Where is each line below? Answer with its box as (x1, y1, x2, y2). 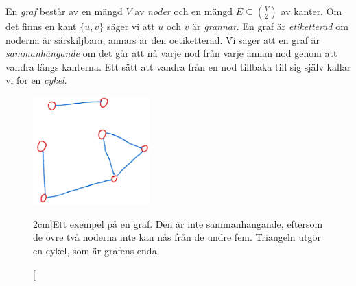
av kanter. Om (281, 4, 342, 18)
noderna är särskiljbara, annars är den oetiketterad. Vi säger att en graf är (5, 32, 320, 47)
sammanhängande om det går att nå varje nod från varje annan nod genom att (5, 46, 337, 60)
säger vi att (106, 19, 155, 33)
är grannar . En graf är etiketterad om (192, 19, 348, 33)
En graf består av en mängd (5, 4, 123, 18)
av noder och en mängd (134, 4, 233, 18)
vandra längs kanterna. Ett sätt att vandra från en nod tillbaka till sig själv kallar (5, 59, 351, 73)
